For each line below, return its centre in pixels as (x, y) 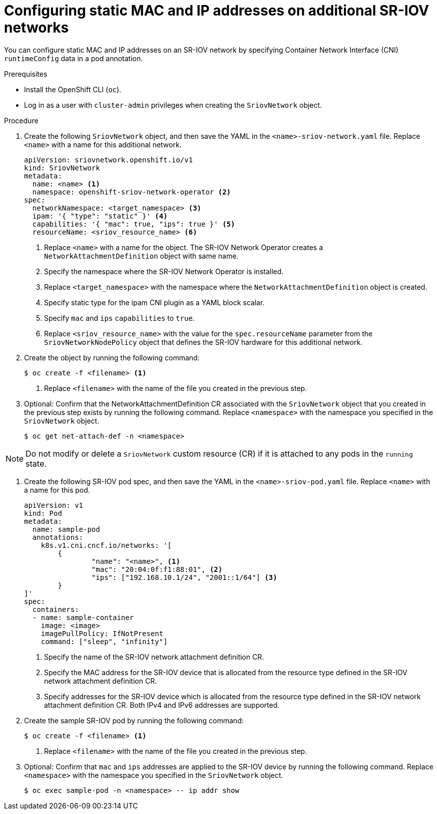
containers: (56, 609)
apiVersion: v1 (54, 505)
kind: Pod (43, 513)
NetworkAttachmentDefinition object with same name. (141, 256)
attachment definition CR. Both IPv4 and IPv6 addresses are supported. (162, 705)
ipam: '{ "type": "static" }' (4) (100, 216)
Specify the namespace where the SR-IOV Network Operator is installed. (164, 271)
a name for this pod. (57, 490)
